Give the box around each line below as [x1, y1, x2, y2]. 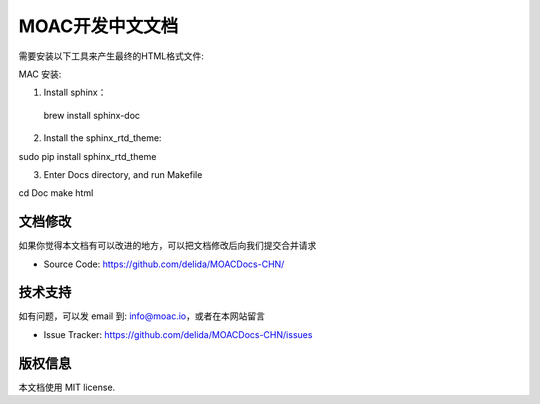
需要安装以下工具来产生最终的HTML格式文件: [18, 50, 205, 62]
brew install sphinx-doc [43, 109, 140, 121]
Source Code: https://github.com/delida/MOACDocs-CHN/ [43, 258, 285, 270]
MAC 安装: [18, 68, 62, 80]
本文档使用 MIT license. [18, 381, 116, 393]
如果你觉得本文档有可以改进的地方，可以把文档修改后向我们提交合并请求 [18, 240, 317, 252]
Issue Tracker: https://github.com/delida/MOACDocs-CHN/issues [43, 328, 313, 340]
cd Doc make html [18, 187, 94, 199]
